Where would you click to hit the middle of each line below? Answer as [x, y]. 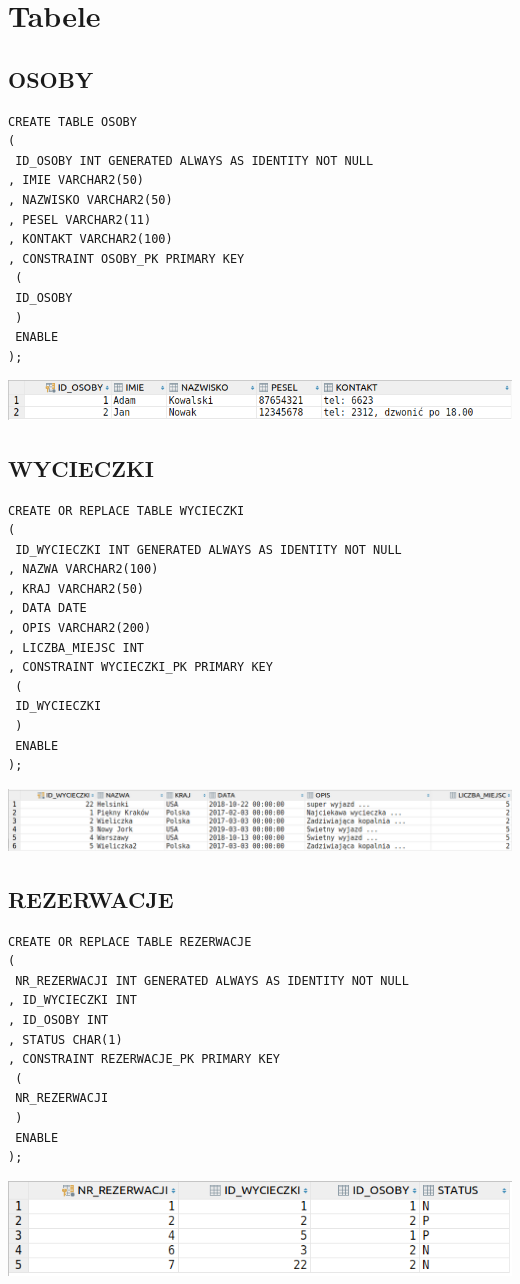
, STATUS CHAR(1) [65, 1039]
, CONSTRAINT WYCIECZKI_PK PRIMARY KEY [140, 667]
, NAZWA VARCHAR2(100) [83, 569]
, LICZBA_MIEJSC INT [76, 647]
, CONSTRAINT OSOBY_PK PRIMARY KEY [126, 258]
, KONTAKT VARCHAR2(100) [90, 239]
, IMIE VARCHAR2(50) [76, 180]
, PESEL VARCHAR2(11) [80, 219]
